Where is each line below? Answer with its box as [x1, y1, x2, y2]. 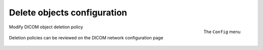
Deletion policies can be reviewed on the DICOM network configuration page [9, 35, 163, 40]
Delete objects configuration [9, 7, 128, 18]
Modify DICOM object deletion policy [9, 24, 83, 30]
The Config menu [204, 29, 241, 35]
